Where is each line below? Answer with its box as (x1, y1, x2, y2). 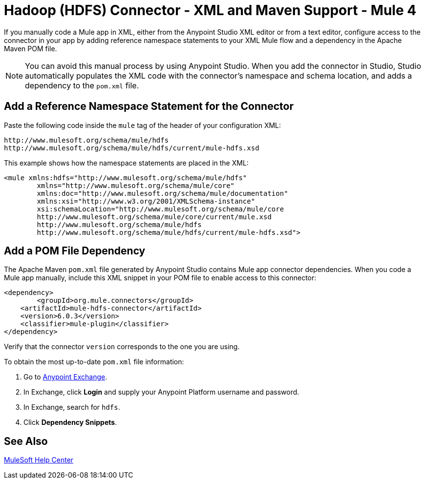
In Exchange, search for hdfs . (23, 403, 120, 412)
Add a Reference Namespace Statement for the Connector (4, 100, 294, 113)
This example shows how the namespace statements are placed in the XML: (4, 158, 249, 167)
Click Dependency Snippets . (23, 418, 117, 427)
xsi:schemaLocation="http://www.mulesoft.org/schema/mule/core (37, 205, 284, 213)
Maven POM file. (4, 44, 57, 53)
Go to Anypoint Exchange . (23, 373, 107, 381)
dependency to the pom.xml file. (25, 80, 139, 90)
